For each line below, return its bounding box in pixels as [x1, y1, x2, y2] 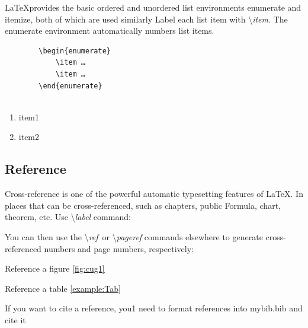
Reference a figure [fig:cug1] [5, 262, 105, 275]
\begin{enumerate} [38, 46, 111, 55]
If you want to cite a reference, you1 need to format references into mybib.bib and [5, 302, 303, 314]
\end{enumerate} [38, 81, 102, 90]
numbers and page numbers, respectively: [44, 242, 194, 254]
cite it [5, 313, 26, 326]
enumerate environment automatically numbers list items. [5, 24, 214, 37]
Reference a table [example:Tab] [5, 282, 121, 294]
